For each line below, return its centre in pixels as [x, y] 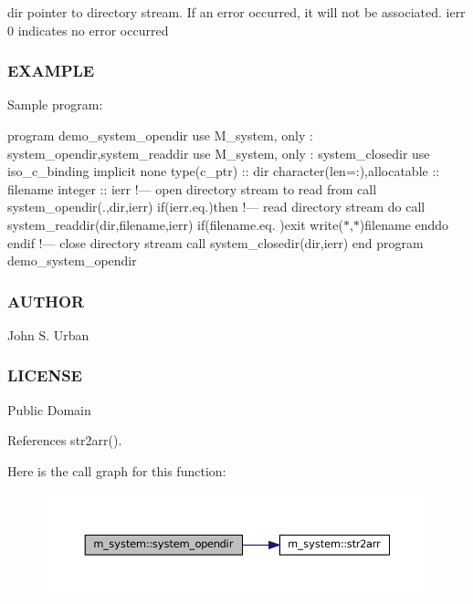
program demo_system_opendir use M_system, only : [160, 135]
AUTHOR [46, 301]
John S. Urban [48, 334]
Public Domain [49, 409]
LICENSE [45, 375]
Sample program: [55, 104]
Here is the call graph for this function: [117, 470]
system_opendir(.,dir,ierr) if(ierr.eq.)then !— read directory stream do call [216, 207]
